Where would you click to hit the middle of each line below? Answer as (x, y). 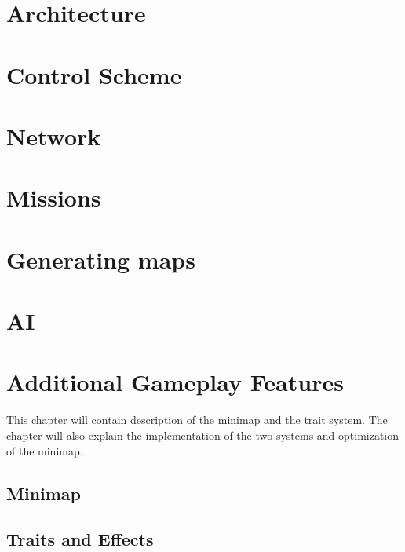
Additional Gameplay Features (175, 382)
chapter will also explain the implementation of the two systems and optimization (203, 435)
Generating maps (101, 259)
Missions (54, 197)
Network (54, 135)
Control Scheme (94, 74)
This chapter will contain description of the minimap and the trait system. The (197, 420)
